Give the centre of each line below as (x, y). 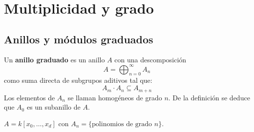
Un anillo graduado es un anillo (54, 59)
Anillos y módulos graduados (79, 39)
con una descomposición (150, 59)
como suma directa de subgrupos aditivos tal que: (78, 80)
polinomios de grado (122, 124)
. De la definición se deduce (209, 97)
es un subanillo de (53, 107)
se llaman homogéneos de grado (115, 97)
